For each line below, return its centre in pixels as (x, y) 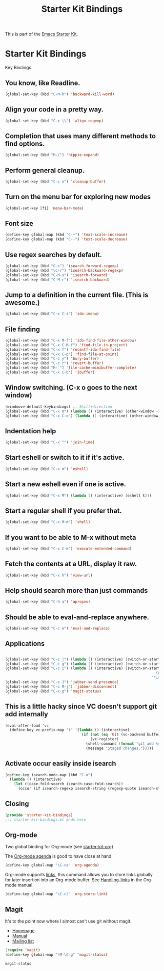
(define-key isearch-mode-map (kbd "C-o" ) (49, 775)
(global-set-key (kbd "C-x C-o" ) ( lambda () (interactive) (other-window (82, 416)
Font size (19, 223)
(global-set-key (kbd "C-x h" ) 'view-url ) (49, 575)
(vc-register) (104, 739)
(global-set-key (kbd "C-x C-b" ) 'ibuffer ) (50, 372)
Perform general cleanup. (45, 170)
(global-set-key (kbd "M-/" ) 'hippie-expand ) (52, 155)
